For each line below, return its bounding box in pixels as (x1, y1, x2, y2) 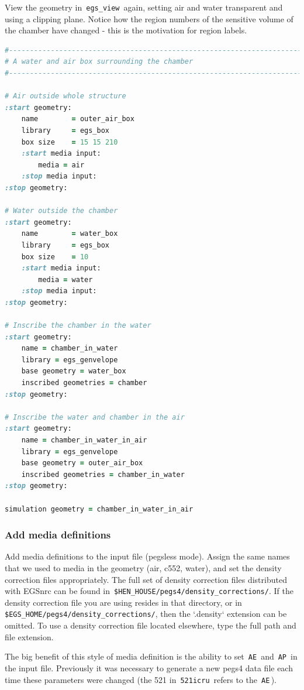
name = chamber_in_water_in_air (21, 436, 147, 445)
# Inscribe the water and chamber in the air (5, 413, 185, 421)
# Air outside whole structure (5, 92, 126, 101)
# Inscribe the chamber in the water (5, 321, 151, 330)
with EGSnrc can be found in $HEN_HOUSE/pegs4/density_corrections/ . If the (5, 585, 293, 597)
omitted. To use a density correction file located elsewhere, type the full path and (5, 619, 296, 631)
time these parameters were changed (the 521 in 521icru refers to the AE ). (5, 673, 277, 685)
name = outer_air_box (21, 115, 134, 123)
